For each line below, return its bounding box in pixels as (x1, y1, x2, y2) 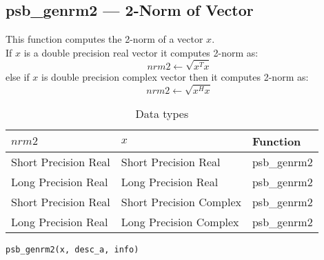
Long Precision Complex (121, 214, 239, 230)
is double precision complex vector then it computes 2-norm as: (41, 69, 309, 83)
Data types (135, 106, 189, 122)
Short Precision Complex (121, 194, 241, 210)
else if (6, 69, 30, 83)
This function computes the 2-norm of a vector (6, 32, 203, 46)
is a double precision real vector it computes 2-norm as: (23, 45, 259, 59)
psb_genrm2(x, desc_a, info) (6, 245, 139, 255)
